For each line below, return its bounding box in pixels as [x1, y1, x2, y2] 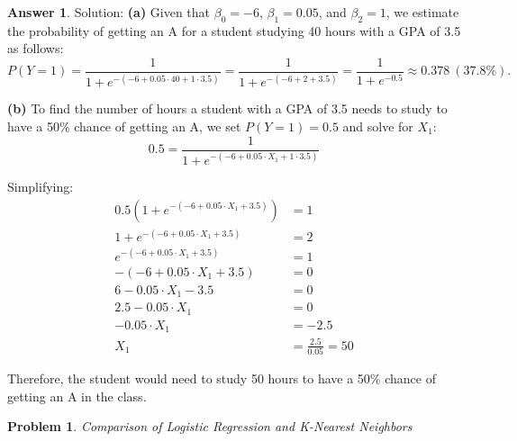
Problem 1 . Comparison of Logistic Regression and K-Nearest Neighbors [7, 417, 413, 436]
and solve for [342, 116, 413, 135]
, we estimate [385, 3, 459, 21]
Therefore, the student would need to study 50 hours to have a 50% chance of [7, 369, 436, 388]
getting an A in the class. [7, 386, 147, 405]
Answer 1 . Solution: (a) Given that [7, 3, 211, 21]
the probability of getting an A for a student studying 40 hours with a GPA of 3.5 [7, 21, 461, 40]
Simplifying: [7, 176, 74, 195]
